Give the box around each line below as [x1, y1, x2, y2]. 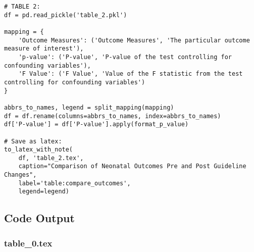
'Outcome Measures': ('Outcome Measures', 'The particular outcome [18, 36, 250, 44]
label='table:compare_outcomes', [18, 179, 131, 187]
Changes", [4, 171, 37, 179]
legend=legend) [18, 188, 69, 195]
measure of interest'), [4, 45, 84, 53]
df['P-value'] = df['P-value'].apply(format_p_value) [4, 121, 189, 128]
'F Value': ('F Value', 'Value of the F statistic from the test [18, 70, 243, 78]
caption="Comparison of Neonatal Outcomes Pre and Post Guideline [18, 163, 246, 170]
